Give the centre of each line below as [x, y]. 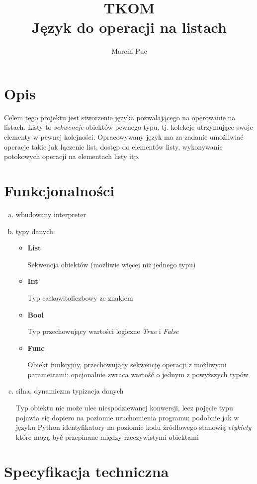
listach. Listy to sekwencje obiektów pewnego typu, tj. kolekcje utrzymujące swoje [128, 127]
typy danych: [35, 231]
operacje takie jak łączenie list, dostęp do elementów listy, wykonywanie [113, 146]
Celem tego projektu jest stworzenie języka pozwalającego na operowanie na [120, 117]
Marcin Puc [129, 51]
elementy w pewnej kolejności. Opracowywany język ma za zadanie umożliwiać [124, 137]
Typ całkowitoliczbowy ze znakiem [80, 297]
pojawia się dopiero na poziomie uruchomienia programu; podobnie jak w [127, 417]
